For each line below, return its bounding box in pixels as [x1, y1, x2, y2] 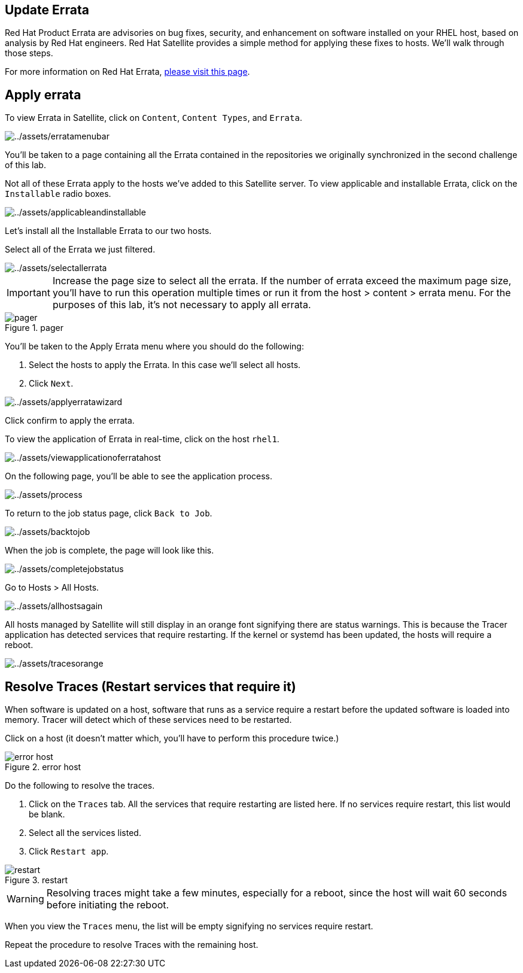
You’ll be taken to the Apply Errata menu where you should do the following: [5, 341, 304, 352]
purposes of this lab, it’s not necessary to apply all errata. [52, 299, 311, 311]
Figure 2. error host [5, 762, 81, 773]
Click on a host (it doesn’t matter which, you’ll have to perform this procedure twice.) [5, 733, 339, 744]
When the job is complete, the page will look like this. [5, 545, 214, 556]
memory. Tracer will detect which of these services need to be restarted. [5, 714, 292, 725]
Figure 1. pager [5, 323, 63, 333]
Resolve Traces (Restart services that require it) [5, 679, 296, 694]
